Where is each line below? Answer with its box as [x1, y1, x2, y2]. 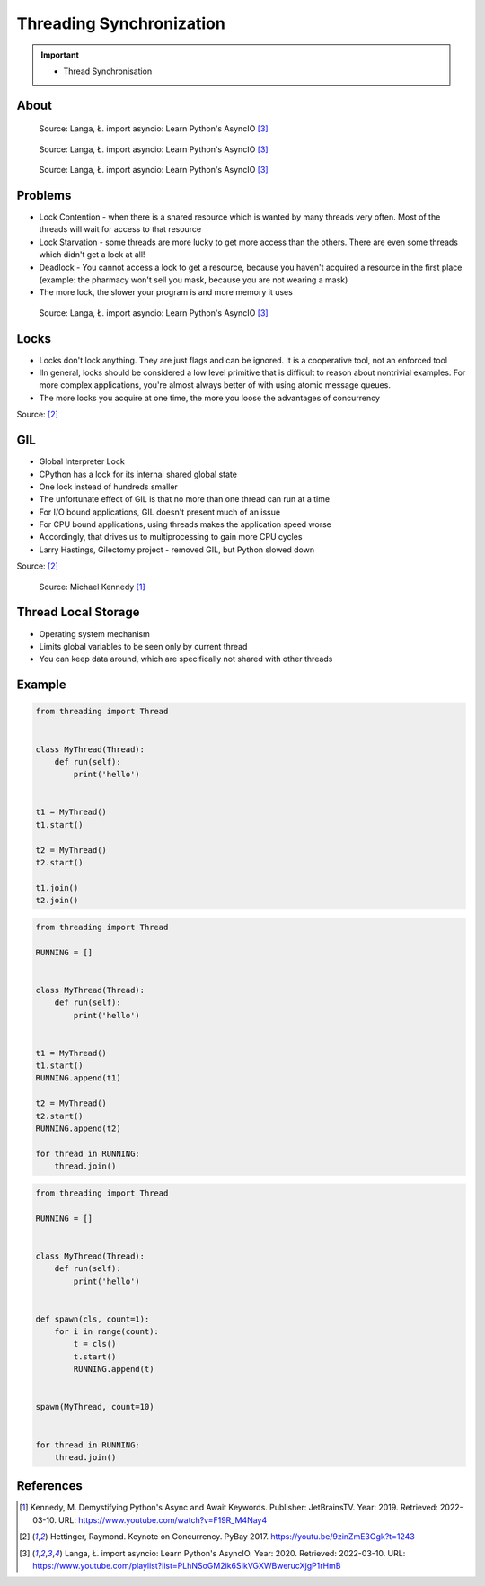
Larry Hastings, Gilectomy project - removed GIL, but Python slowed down [39, 544, 314, 555]
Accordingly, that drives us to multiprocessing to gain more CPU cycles [39, 532, 303, 542]
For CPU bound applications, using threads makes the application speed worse [39, 519, 331, 530]
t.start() [73, 1351, 117, 1362]
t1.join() [35, 883, 79, 892]
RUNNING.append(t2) [35, 1124, 121, 1133]
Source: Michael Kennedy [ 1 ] [39, 581, 145, 592]
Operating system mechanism [39, 628, 150, 639]
